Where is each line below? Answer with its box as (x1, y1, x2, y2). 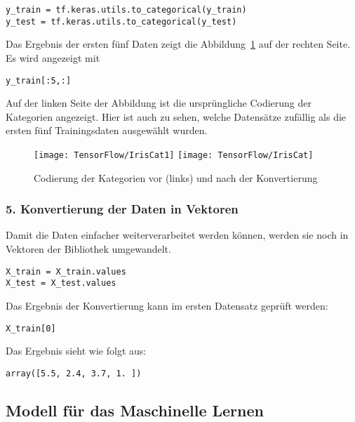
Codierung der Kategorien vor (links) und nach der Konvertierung (34, 170, 318, 185)
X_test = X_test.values (6, 278, 116, 289)
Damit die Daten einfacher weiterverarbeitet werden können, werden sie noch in (6, 228, 349, 242)
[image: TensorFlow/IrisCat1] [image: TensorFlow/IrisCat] (34, 150, 314, 160)
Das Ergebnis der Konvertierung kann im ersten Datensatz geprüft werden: (6, 298, 328, 312)
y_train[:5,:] (6, 75, 72, 86)
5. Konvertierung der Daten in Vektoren (6, 200, 239, 218)
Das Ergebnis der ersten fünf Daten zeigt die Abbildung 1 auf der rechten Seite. (6, 37, 351, 51)
